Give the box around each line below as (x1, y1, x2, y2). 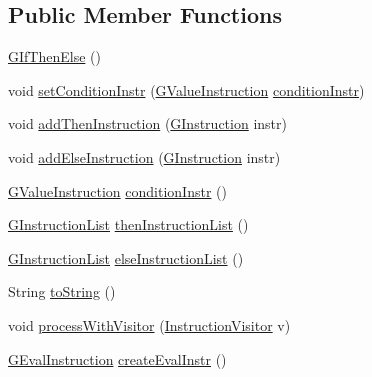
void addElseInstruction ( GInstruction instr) (8, 146, 281, 167)
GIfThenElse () (8, 46, 101, 67)
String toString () (8, 281, 116, 302)
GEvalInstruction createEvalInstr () (8, 348, 227, 369)
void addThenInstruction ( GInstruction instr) (8, 113, 287, 134)
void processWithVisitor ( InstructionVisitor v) (8, 314, 291, 335)
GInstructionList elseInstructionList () (8, 247, 244, 268)
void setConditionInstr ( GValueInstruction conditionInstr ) (8, 79, 365, 100)
